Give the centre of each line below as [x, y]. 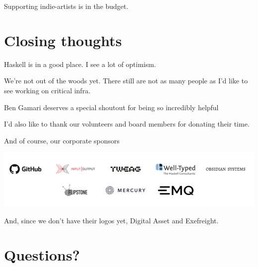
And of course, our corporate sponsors [62, 140]
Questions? [42, 254]
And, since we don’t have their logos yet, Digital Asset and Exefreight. [111, 220]
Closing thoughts [63, 40]
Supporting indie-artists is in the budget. [66, 6]
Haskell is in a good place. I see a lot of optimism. [80, 64]
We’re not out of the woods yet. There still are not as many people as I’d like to [126, 81]
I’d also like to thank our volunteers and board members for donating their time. [127, 124]
